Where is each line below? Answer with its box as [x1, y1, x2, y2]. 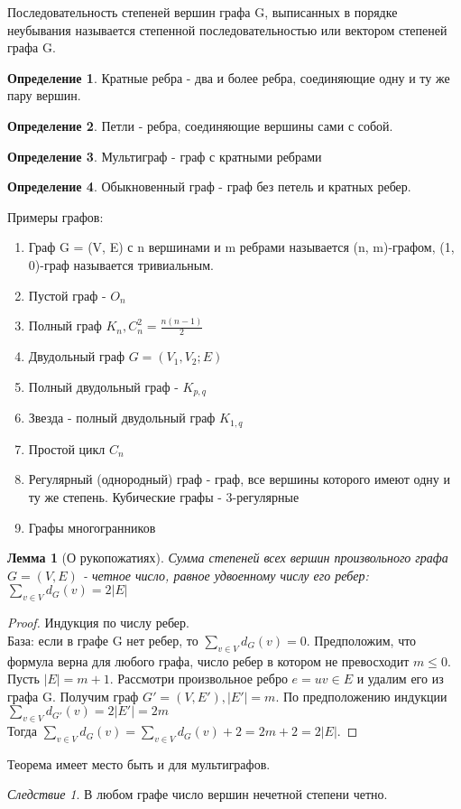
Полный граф [28, 316, 102, 335]
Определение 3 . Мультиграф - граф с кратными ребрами [7, 146, 322, 165]
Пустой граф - [28, 285, 106, 304]
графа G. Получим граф [7, 686, 139, 705]
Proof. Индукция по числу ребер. [7, 613, 189, 632]
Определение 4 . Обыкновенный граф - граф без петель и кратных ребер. [7, 177, 411, 196]
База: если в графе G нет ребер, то [7, 630, 198, 649]
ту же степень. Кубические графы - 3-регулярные [28, 487, 300, 506]
